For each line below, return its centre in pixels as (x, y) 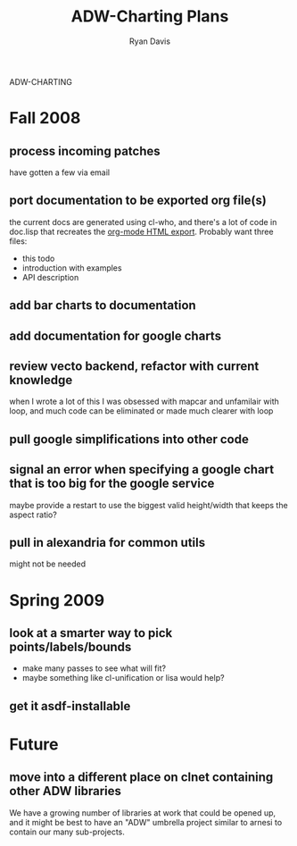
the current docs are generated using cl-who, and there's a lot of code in (143, 222)
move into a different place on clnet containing (141, 778)
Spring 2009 (57, 600)
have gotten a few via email (60, 172)
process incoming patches (85, 151)
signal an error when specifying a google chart (142, 469)
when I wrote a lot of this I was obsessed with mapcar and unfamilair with (144, 402)
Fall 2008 (45, 118)
